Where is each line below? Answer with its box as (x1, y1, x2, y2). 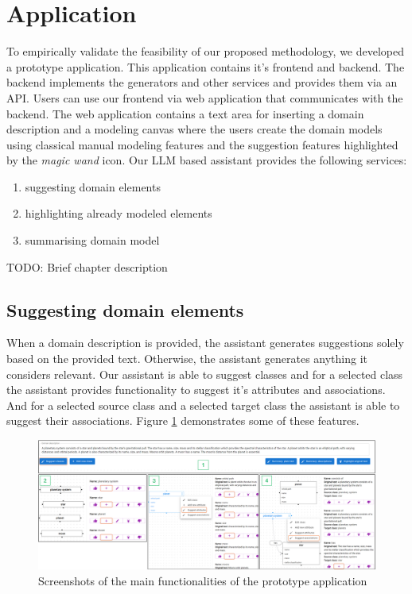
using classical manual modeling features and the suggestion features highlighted (6, 136, 398, 152)
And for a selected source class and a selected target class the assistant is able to (6, 396, 400, 413)
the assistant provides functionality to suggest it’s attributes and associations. (6, 381, 386, 398)
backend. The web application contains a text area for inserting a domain (6, 105, 364, 121)
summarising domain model (25, 232, 160, 249)
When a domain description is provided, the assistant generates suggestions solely (6, 334, 404, 351)
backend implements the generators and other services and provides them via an (6, 74, 398, 91)
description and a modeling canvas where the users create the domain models (6, 121, 383, 137)
